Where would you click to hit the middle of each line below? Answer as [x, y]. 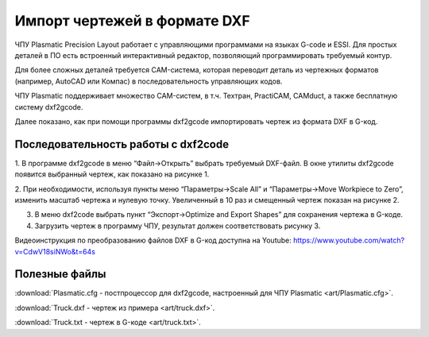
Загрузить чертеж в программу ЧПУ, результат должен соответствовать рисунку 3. [178, 226]
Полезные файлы [60, 274]
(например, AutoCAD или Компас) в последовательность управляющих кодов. [149, 81]
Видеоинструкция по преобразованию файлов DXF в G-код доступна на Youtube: [153, 240]
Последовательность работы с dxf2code [122, 144]
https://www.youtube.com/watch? [349, 240]
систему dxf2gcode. [49, 107]
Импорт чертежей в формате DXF [132, 21]
